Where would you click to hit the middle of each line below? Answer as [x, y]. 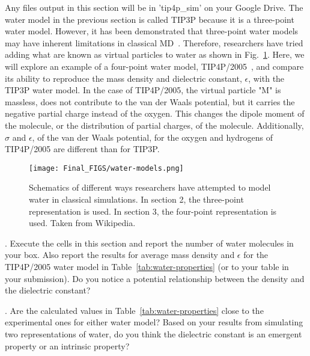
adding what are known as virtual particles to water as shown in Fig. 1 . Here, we [155, 54]
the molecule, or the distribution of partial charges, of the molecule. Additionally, [154, 125]
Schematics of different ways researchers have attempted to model [150, 187]
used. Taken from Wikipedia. [82, 223]
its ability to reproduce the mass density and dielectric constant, [123, 78]
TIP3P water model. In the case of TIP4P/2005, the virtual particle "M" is [143, 90]
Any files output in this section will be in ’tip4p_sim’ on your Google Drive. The [154, 7]
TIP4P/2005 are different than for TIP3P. [82, 149]
